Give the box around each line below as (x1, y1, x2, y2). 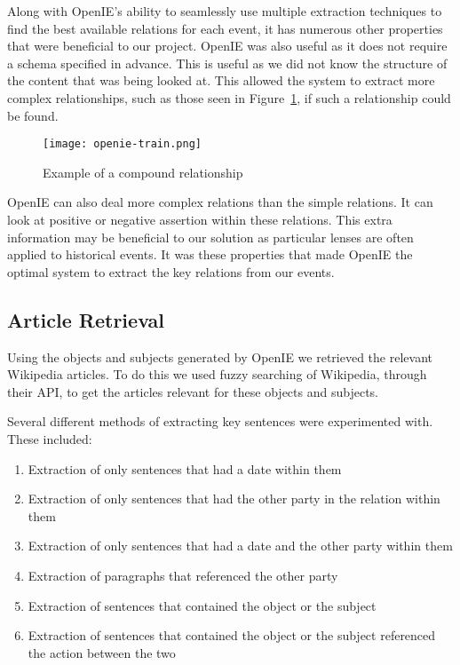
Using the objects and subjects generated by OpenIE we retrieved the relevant (7, 347, 432, 366)
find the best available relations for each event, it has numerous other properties (7, 19, 443, 37)
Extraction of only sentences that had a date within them (28, 459, 342, 478)
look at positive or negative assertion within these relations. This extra (7, 210, 393, 228)
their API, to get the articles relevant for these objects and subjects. (7, 382, 378, 400)
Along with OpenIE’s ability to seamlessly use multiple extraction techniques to (7, 2, 442, 20)
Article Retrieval (7, 305, 164, 333)
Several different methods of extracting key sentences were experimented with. (7, 412, 433, 431)
